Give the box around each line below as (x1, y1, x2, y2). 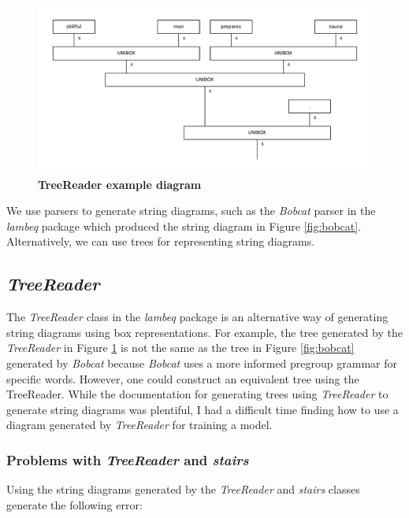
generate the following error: (6, 496, 143, 512)
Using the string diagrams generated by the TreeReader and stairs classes (6, 481, 360, 498)
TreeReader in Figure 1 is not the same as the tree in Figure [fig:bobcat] (6, 339, 355, 356)
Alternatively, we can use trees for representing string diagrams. (6, 233, 315, 250)
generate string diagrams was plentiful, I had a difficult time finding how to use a (6, 401, 399, 417)
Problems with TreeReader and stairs (6, 450, 249, 469)
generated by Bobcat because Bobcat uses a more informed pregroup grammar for (6, 354, 398, 371)
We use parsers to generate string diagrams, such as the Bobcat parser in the (6, 202, 376, 219)
